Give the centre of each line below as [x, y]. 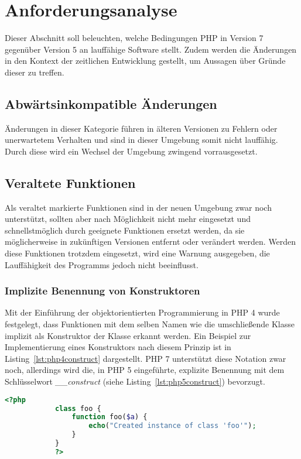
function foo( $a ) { [110, 417]
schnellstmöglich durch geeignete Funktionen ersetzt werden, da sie [125, 230]
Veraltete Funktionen [70, 182]
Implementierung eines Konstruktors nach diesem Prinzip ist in [118, 347]
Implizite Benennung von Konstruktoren [102, 291]
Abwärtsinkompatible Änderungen [111, 103]
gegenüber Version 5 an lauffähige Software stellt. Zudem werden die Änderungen [151, 49]
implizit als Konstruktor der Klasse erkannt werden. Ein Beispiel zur [128, 335]
